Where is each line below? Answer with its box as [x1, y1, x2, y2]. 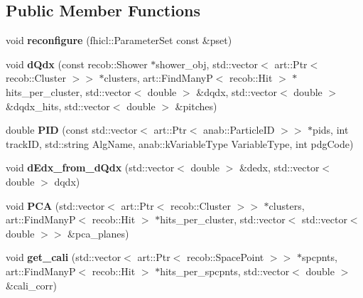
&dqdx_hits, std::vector [6, 98, 110, 113]
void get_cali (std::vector [6, 250, 121, 265]
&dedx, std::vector [239, 160, 320, 175]
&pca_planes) [67, 225, 129, 240]
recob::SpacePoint [186, 250, 264, 265]
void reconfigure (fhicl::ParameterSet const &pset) [6, 33, 232, 48]
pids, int [313, 122, 349, 137]
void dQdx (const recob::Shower [6, 56, 148, 71]
